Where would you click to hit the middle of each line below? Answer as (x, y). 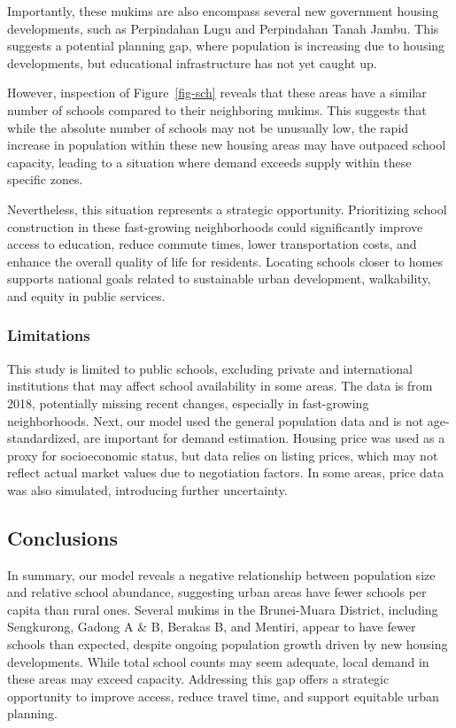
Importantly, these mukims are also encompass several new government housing (223, 11)
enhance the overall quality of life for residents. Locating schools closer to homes (225, 261)
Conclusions (63, 537)
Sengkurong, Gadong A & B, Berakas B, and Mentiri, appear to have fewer (212, 627)
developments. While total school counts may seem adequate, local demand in (218, 661)
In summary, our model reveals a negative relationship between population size (221, 574)
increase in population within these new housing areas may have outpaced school (227, 145)
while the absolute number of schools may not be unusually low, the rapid (208, 127)
